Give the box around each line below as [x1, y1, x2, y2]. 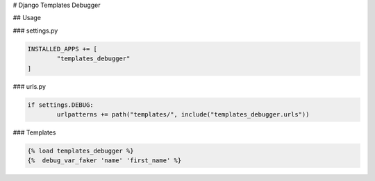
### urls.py [12, 82, 47, 90]
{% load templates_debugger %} [27, 146, 135, 155]
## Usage [12, 14, 42, 22]
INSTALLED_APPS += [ [27, 45, 97, 53]
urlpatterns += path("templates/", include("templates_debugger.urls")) [56, 110, 310, 118]
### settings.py [12, 26, 58, 35]
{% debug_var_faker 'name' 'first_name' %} [27, 157, 182, 164]
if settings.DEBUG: [27, 101, 94, 109]
